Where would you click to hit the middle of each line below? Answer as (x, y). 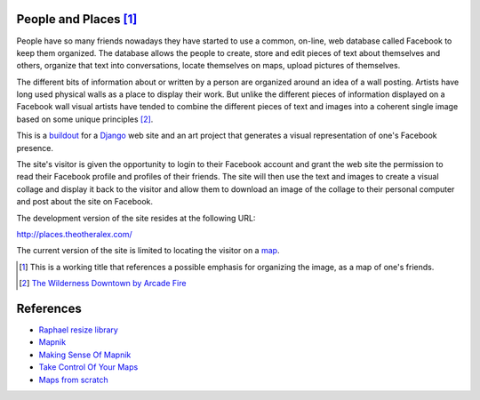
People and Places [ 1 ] (77, 19)
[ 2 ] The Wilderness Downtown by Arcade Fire (103, 284)
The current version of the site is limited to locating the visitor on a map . (148, 251)
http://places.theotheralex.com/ (74, 234)
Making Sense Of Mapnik (85, 355)
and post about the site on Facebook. (85, 202)
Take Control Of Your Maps (88, 367)
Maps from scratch (73, 380)
